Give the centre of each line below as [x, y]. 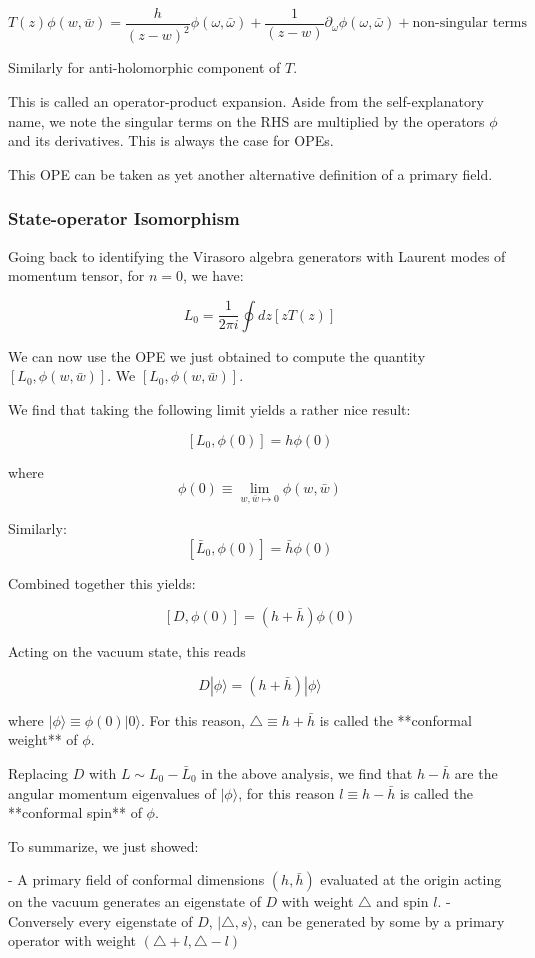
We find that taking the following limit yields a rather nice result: [209, 408]
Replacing [38, 772]
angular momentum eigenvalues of [112, 792]
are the [476, 772]
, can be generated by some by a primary [379, 920]
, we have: [213, 275]
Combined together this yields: [102, 582]
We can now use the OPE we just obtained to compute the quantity [217, 355]
